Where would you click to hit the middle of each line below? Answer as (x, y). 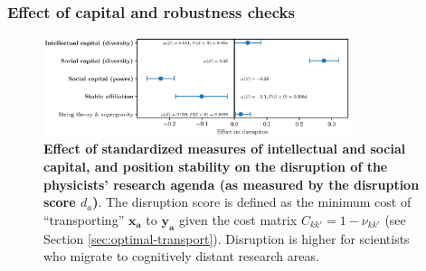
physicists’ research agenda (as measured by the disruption (232, 184)
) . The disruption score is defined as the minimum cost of (252, 202)
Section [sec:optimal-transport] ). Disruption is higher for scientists (227, 238)
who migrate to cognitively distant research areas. (181, 256)
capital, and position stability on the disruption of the (216, 167)
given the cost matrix (238, 219)
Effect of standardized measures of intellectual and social (225, 149)
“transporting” (84, 219)
